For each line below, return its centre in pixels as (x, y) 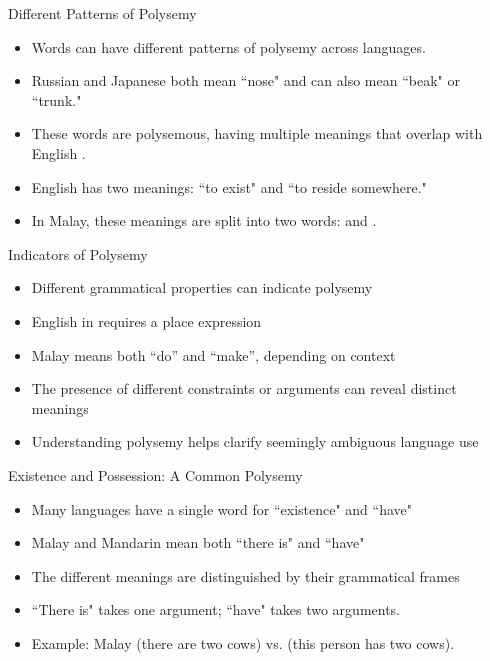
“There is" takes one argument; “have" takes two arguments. (216, 609)
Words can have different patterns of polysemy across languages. (228, 46)
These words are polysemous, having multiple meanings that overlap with (257, 133)
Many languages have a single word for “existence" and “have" (221, 508)
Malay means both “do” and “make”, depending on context (213, 354)
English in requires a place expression (146, 320)
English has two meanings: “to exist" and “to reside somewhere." (229, 186)
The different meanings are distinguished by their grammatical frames (245, 575)
